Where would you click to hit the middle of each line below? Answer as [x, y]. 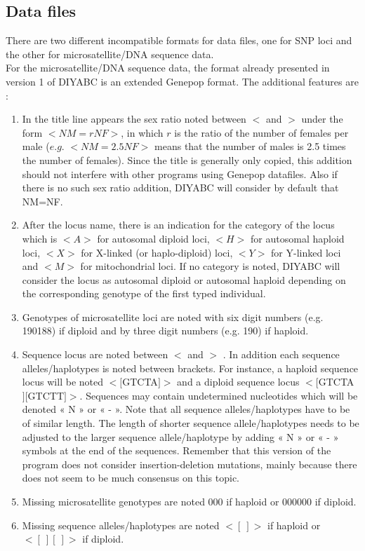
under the [322, 119]
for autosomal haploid [298, 238]
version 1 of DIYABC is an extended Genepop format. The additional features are [182, 81]
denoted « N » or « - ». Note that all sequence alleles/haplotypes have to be [186, 409]
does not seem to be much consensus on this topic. [131, 478]
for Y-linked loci [306, 252]
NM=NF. [42, 201]
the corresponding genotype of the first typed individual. [144, 293]
